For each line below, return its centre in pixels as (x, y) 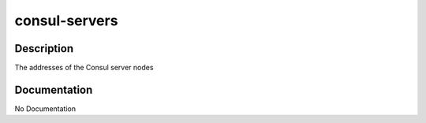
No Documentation (45, 108)
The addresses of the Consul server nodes (84, 68)
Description (44, 48)
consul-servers (66, 20)
